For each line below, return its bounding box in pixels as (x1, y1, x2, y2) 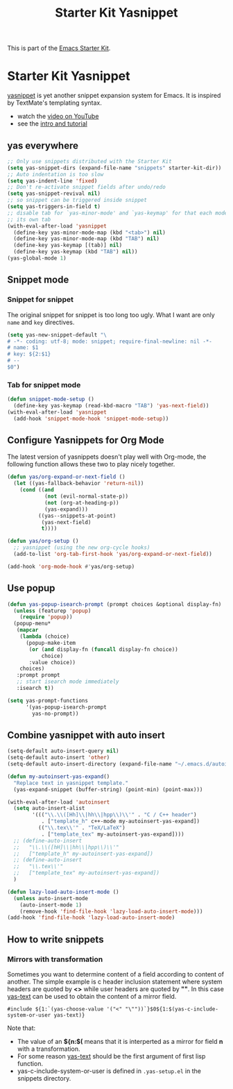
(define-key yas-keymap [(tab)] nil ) (13, 242, 123, 249)
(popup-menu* (13, 620, 51, 627)
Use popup (7, 582, 55, 594)
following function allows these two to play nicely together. (7, 460, 175, 468)
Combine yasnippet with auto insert (7, 729, 165, 741)
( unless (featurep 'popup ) (13, 607, 92, 614)
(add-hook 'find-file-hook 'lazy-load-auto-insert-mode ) (7, 914, 175, 921)
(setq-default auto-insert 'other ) (7, 754, 110, 761)
